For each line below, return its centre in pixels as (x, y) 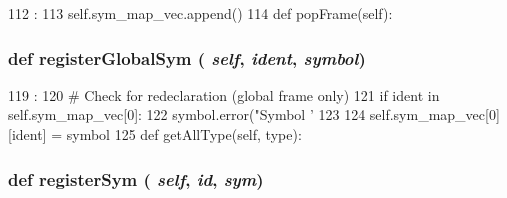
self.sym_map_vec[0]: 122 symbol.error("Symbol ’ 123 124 (187, 114)
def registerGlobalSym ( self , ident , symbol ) (187, 57)
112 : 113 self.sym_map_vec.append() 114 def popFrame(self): (200, 13)
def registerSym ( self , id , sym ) (136, 178)
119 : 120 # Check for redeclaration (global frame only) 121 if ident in (224, 94)
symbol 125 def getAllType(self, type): (184, 134)
